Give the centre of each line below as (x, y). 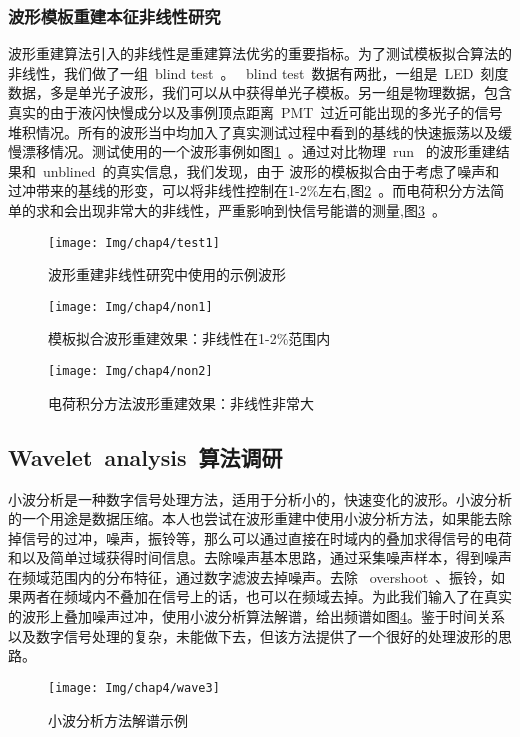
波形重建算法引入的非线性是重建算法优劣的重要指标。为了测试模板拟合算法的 (260, 53)
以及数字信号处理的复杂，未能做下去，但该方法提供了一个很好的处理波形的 (253, 635)
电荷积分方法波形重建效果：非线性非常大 (181, 402)
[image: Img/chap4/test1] (134, 242)
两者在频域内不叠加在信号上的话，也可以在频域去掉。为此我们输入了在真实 (266, 596)
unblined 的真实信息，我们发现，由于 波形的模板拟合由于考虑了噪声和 (271, 170)
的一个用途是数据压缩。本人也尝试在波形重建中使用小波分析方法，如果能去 (253, 518)
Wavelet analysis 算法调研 (145, 456)
